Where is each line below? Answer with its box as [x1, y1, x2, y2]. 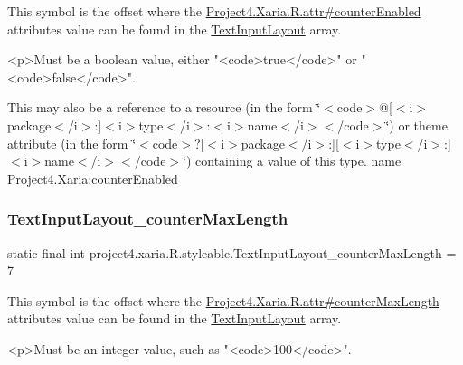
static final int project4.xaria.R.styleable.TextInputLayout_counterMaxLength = [7, 243, 457, 262]
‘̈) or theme [385, 115, 448, 134]
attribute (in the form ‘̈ [7, 133, 137, 152]
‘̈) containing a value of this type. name [183, 151, 402, 170]
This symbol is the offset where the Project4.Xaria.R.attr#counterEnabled [7, 2, 421, 20]
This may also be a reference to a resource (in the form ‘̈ [7, 98, 321, 117]
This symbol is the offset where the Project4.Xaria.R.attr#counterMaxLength [7, 291, 439, 310]
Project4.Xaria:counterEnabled [7, 168, 178, 187]
